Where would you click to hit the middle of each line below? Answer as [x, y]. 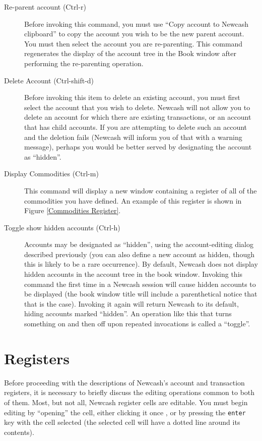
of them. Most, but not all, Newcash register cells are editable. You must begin [126, 402]
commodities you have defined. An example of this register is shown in [133, 200]
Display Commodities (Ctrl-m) [51, 174]
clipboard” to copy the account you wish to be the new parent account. [134, 34]
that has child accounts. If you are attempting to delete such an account [136, 127]
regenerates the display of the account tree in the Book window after [130, 53]
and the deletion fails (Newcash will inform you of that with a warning [133, 137]
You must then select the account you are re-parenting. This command [134, 43]
